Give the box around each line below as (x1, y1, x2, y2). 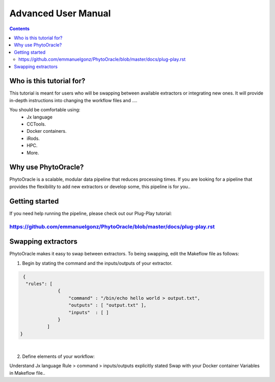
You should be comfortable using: (9, 107, 80, 113)
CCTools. (26, 121, 46, 127)
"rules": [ (25, 281, 53, 286)
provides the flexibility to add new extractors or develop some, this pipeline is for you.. (9, 183, 191, 189)
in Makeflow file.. (9, 370, 45, 376)
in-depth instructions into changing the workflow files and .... (9, 97, 137, 103)
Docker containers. (26, 128, 67, 134)
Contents (9, 26, 30, 32)
